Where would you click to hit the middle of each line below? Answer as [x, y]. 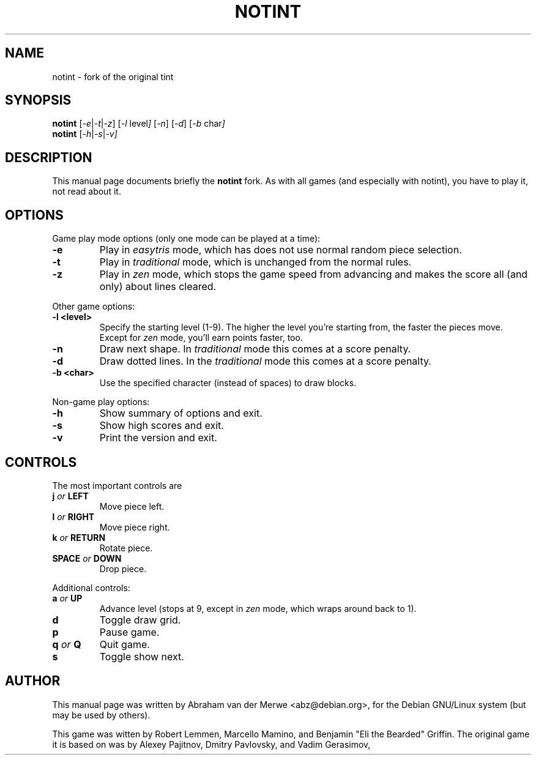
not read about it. [87, 192]
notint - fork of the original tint [113, 76]
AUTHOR [33, 681]
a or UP [67, 598]
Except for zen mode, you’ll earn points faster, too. [201, 338]
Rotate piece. [126, 548]
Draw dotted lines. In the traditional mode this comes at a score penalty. [265, 361]
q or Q [67, 644]
